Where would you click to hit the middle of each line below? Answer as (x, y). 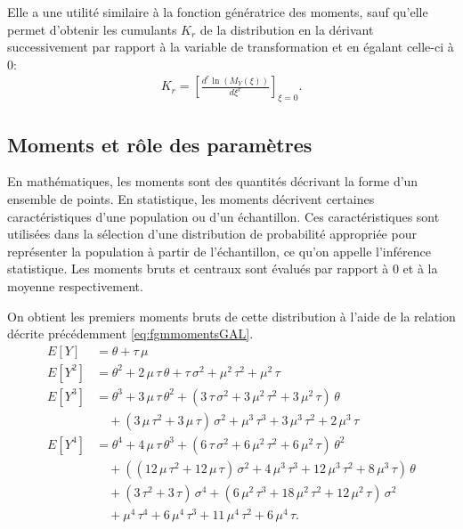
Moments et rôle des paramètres (160, 144)
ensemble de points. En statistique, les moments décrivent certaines (191, 199)
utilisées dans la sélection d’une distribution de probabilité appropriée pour (212, 234)
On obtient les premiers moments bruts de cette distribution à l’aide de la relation (231, 316)
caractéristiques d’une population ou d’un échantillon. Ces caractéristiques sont (223, 216)
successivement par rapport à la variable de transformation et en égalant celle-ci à (231, 47)
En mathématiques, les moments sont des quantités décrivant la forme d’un (213, 181)
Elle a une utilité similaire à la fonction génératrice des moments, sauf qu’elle (218, 12)
